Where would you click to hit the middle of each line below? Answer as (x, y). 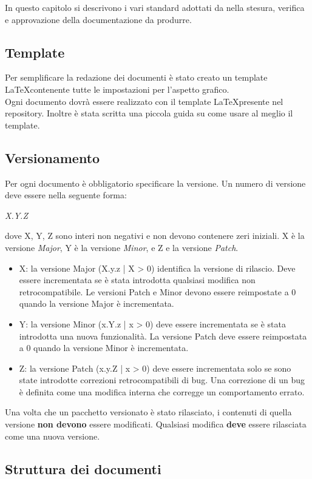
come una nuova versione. (53, 436)
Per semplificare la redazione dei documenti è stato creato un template (136, 77)
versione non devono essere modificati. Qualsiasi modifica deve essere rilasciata (156, 424)
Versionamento (53, 157)
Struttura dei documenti (83, 468)
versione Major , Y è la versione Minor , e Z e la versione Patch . (122, 247)
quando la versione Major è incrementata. (97, 303)
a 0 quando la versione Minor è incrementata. (104, 348)
